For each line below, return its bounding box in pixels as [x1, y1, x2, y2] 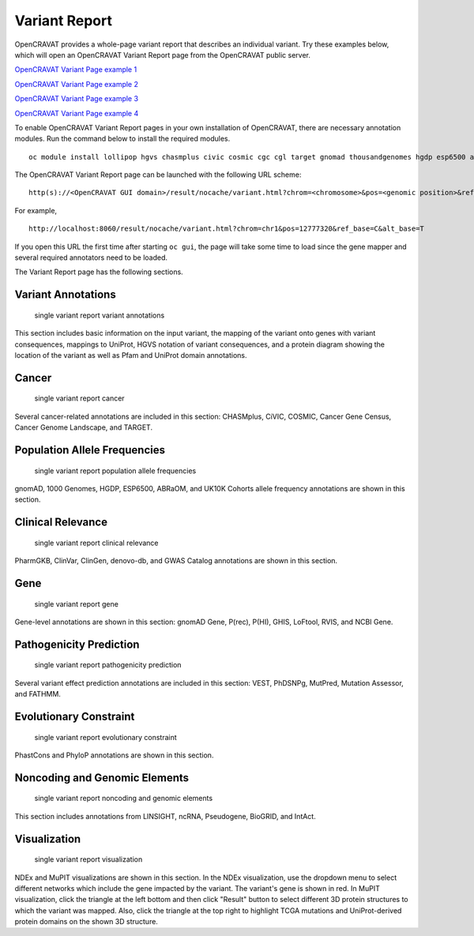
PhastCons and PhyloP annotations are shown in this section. [14, 750, 214, 760]
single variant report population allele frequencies [34, 466, 197, 476]
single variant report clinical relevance [34, 538, 159, 547]
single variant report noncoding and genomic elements [34, 794, 213, 803]
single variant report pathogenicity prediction [34, 660, 182, 670]
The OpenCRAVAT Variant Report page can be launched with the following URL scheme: [14, 170, 302, 179]
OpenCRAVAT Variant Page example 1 [14, 65, 137, 74]
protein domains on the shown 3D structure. [14, 917, 158, 927]
